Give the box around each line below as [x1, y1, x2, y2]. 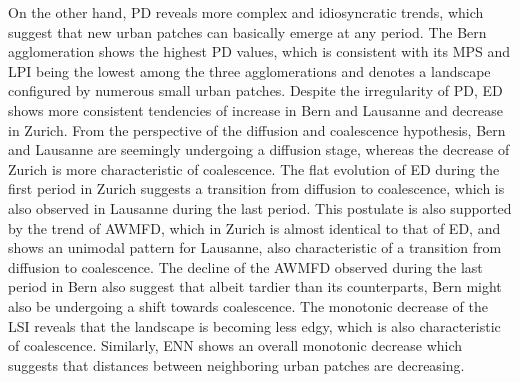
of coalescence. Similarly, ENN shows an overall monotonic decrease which [8, 335, 463, 356]
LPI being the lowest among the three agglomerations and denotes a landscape [8, 60, 491, 81]
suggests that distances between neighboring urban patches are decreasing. [8, 354, 465, 375]
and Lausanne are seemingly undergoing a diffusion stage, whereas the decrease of [8, 139, 510, 160]
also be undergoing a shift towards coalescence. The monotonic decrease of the [8, 295, 488, 316]
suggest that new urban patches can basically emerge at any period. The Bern [8, 21, 487, 42]
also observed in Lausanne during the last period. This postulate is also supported [8, 197, 512, 218]
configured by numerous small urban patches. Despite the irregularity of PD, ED [8, 80, 503, 101]
